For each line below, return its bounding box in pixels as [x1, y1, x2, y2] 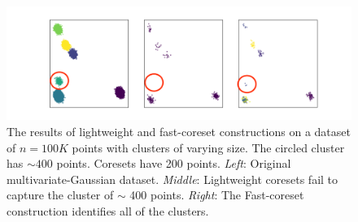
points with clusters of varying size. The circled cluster [72, 139, 345, 156]
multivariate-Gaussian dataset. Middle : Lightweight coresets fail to [7, 170, 338, 187]
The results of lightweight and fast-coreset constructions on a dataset [7, 122, 351, 139]
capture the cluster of [7, 186, 114, 203]
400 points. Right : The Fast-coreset [129, 186, 304, 203]
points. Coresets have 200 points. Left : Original [56, 155, 291, 172]
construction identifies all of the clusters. [7, 202, 209, 219]
